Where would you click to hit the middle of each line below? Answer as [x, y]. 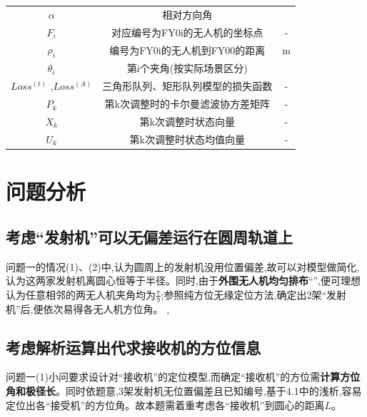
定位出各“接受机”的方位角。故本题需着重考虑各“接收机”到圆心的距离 [165, 405]
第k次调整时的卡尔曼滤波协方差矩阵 [187, 104]
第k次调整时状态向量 [187, 122]
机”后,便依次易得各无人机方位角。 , [88, 308]
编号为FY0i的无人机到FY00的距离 [187, 50]
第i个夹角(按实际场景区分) [187, 68]
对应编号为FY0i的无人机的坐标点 [187, 32]
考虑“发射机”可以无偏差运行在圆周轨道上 [149, 236]
